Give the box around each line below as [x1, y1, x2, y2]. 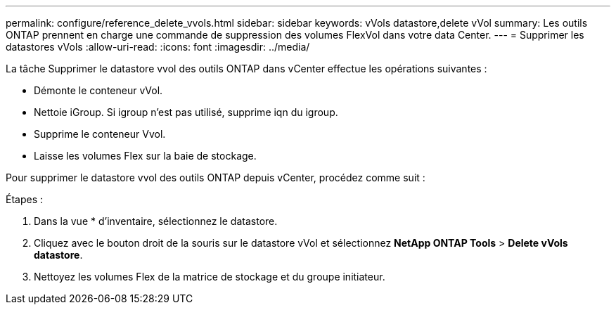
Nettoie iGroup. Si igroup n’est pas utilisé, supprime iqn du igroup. [34, 106, 338, 118]
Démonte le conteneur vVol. [34, 84, 163, 96]
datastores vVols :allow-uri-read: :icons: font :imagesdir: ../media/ [6, 41, 310, 53]
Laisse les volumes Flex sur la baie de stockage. [34, 150, 257, 162]
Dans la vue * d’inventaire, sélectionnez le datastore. [34, 215, 278, 227]
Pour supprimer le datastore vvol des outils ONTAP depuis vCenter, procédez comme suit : [6, 172, 425, 183]
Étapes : [6, 193, 44, 205]
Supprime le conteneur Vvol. [34, 128, 166, 140]
